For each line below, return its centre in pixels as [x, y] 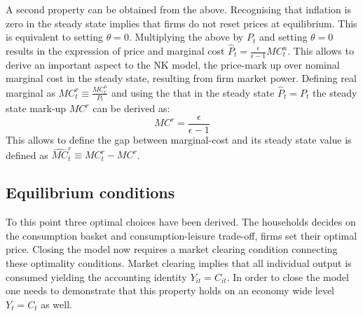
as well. [56, 304]
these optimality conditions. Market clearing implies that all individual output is [179, 262]
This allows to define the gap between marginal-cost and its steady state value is [179, 140]
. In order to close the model [288, 276]
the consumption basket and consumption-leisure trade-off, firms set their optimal [181, 235]
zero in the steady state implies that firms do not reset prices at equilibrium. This [181, 23]
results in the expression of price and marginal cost [115, 50]
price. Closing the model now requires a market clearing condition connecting [172, 249]
